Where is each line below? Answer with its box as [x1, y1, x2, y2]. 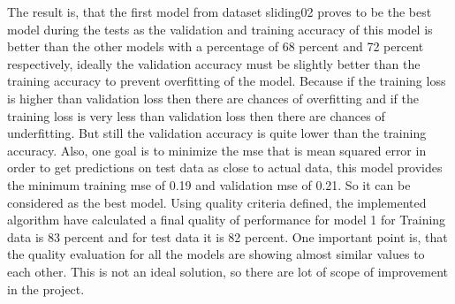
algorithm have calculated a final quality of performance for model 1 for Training [7, 210, 446, 229]
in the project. [7, 279, 85, 298]
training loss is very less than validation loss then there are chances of [7, 106, 385, 125]
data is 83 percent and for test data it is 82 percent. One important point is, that [7, 227, 448, 246]
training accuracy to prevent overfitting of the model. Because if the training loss [7, 72, 446, 90]
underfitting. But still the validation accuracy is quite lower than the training [7, 124, 427, 142]
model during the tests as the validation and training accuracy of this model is [7, 19, 433, 38]
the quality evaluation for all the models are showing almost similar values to [7, 245, 425, 263]
